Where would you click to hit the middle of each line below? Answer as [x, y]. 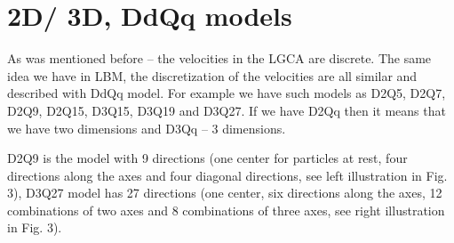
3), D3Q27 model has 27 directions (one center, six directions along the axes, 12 [225, 193]
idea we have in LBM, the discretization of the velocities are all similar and [212, 75]
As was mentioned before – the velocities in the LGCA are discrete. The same [219, 58]
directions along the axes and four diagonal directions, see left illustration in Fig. [227, 175]
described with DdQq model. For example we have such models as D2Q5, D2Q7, [227, 93]
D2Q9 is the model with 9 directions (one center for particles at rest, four [207, 158]
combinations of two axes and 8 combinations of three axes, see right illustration [226, 210]
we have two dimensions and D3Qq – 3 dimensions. [147, 128]
